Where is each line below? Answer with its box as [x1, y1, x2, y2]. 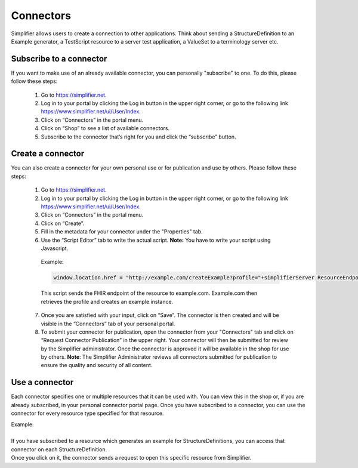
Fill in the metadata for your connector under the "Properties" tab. [41, 228, 203, 235]
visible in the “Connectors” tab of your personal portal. [41, 320, 175, 327]
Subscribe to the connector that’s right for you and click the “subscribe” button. [41, 133, 236, 140]
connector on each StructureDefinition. [11, 445, 107, 453]
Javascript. [41, 245, 69, 252]
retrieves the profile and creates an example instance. [41, 298, 174, 305]
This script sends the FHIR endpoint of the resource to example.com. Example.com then [41, 290, 258, 297]
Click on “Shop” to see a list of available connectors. [41, 125, 170, 132]
